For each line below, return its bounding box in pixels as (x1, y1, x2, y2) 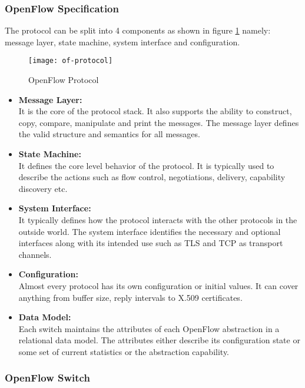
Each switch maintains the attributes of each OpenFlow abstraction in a (18, 322, 280, 334)
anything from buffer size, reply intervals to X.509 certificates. (18, 291, 243, 303)
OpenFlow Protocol (28, 74, 99, 86)
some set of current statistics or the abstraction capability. (18, 345, 230, 357)
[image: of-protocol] (28, 57, 113, 65)
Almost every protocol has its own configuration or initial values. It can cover (18, 279, 299, 291)
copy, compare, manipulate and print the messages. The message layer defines (18, 116, 299, 128)
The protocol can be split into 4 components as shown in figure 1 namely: (5, 24, 271, 37)
